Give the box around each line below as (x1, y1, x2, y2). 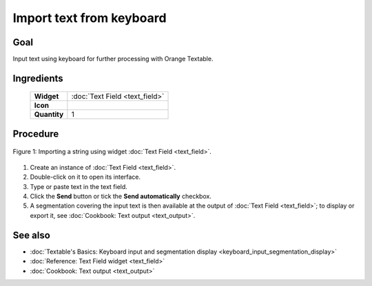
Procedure (12, 128, 59, 140)
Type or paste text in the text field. (30, 182, 127, 190)
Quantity (34, 110, 64, 120)
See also (12, 229, 51, 241)
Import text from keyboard (12, 10, 167, 25)
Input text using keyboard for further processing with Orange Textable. (12, 55, 214, 63)
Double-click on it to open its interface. (30, 173, 141, 181)
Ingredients (12, 72, 63, 84)
